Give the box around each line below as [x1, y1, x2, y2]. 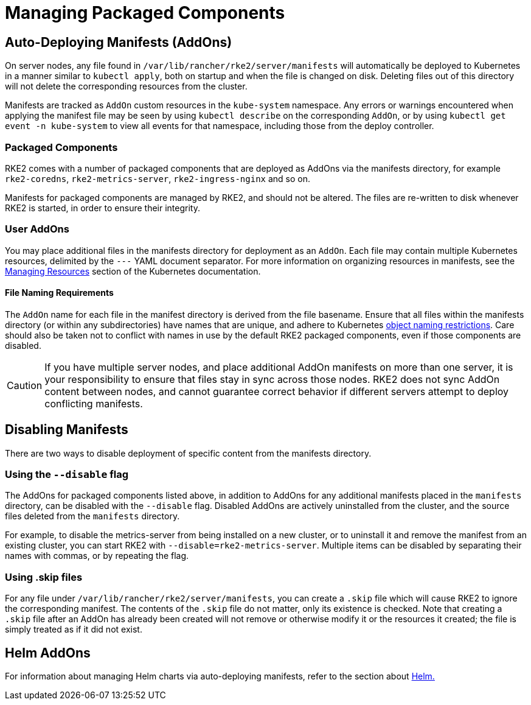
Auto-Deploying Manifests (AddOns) [5, 34, 232, 50]
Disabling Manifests [5, 422, 128, 438]
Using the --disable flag [5, 468, 129, 481]
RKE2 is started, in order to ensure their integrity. [5, 202, 200, 213]
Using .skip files [5, 570, 83, 583]
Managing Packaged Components [5, 2, 285, 23]
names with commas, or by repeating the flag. [5, 550, 189, 561]
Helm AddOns [5, 645, 91, 661]
